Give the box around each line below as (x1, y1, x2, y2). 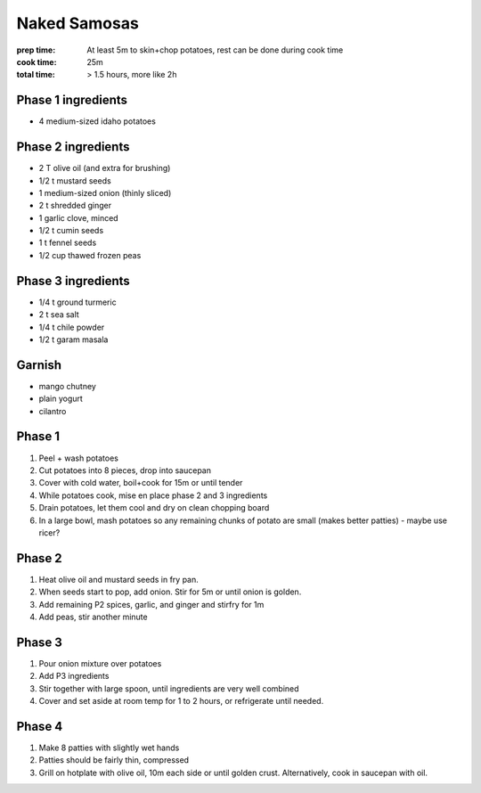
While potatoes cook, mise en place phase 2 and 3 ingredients (38, 490, 268, 501)
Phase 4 (16, 718, 63, 734)
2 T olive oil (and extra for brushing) (38, 163, 171, 174)
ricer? (38, 527, 61, 538)
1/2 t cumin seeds (38, 225, 104, 236)
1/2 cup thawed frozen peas (38, 249, 142, 260)
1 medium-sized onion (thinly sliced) (38, 187, 172, 198)
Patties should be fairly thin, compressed (38, 755, 190, 765)
